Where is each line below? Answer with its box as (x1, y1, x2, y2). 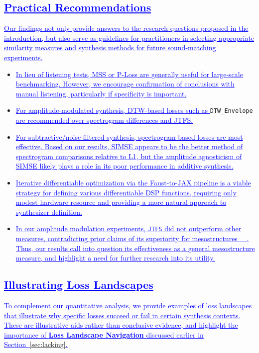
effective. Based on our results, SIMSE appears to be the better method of (15, 141, 243, 152)
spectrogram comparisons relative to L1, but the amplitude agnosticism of (15, 151, 242, 161)
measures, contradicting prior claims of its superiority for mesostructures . (15, 233, 249, 244)
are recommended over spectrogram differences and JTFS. (15, 115, 193, 125)
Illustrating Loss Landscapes (4, 277, 153, 292)
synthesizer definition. (15, 206, 83, 217)
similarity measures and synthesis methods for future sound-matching (4, 42, 216, 53)
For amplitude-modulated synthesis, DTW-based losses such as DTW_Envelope (15, 105, 253, 115)
